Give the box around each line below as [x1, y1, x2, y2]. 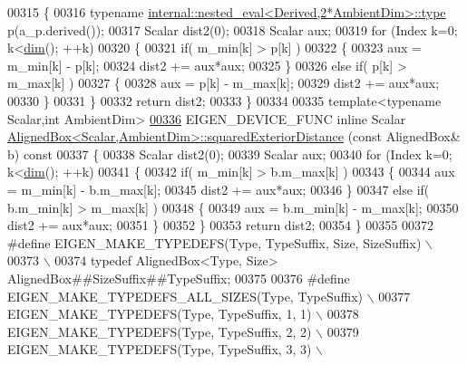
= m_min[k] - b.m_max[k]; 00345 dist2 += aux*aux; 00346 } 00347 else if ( [7, 179, 430, 198]
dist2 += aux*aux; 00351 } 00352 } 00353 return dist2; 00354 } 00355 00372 [7, 216, 434, 235]
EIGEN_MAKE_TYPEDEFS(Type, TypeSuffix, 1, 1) [7, 304, 312, 323]
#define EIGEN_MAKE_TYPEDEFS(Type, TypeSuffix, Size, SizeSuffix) [7, 233, 422, 252]
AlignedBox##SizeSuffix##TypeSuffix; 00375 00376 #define [7, 268, 350, 287]
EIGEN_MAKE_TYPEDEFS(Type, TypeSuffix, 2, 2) [7, 322, 312, 341]
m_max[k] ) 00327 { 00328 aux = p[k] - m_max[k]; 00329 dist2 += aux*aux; [7, 73, 440, 92]
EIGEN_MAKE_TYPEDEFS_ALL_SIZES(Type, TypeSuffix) [7, 286, 363, 305]
